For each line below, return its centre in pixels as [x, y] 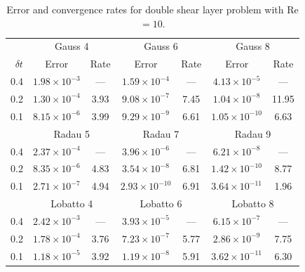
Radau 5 [72, 133]
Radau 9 [253, 133]
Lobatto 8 [253, 203]
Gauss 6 [161, 46]
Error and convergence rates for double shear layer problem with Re [152, 9]
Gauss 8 [253, 46]
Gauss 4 [72, 46]
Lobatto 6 [161, 203]
